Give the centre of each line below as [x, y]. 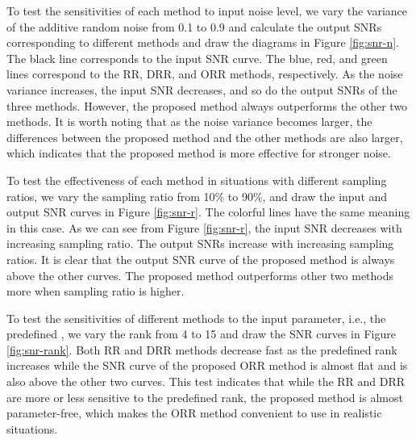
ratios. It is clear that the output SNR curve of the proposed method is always [201, 259]
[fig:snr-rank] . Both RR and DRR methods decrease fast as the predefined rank [202, 349]
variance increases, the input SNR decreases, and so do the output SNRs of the [202, 89]
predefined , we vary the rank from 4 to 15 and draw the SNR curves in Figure [201, 334]
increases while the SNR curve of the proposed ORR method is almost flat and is [207, 365]
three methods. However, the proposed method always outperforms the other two [207, 105]
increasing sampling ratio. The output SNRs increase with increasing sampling [200, 243]
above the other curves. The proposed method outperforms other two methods [200, 275]
